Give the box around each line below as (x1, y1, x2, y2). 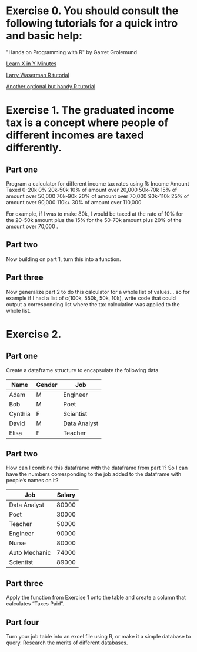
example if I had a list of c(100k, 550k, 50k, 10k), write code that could (6, 294, 176, 302)
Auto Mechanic (9, 549, 51, 557)
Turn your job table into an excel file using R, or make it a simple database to (6, 633, 191, 640)
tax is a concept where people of (6, 116, 169, 130)
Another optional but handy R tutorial (6, 82, 96, 90)
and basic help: (6, 29, 83, 42)
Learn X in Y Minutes (6, 60, 57, 67)
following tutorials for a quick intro (6, 16, 178, 30)
